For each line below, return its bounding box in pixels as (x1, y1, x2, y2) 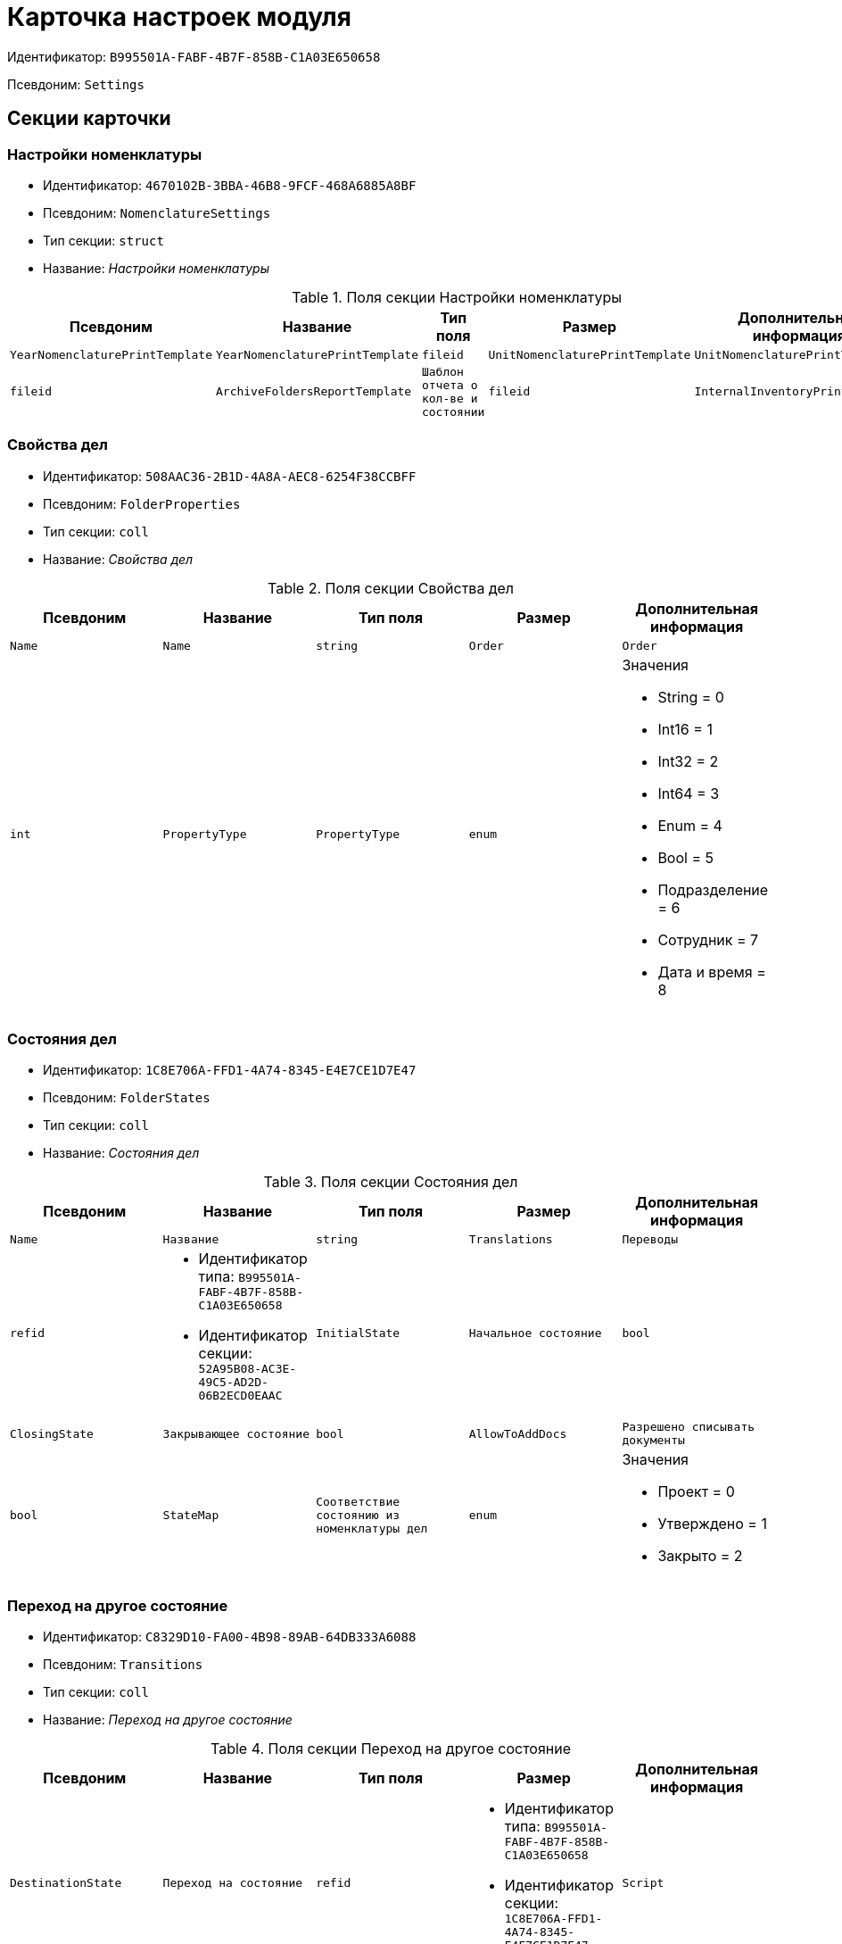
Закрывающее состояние (162, 1426, 310, 1441)
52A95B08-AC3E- (198, 1362, 297, 1376)
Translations (468, 1233, 553, 1247)
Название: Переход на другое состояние (43, 1712, 293, 1728)
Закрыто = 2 (657, 1547, 743, 1566)
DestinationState (10, 1876, 122, 1890)
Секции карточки (7, 107, 171, 130)
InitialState (316, 1326, 400, 1341)
